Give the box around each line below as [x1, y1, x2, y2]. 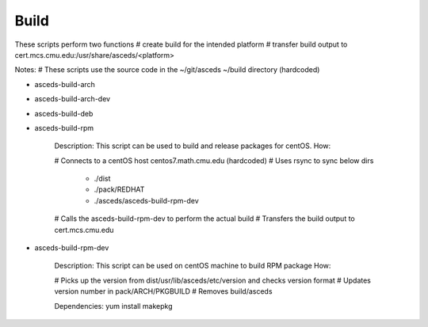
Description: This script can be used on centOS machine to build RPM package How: [54, 261, 331, 271]
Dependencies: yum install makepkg [54, 301, 173, 310]
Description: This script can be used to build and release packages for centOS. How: [54, 141, 331, 150]
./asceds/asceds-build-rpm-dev [94, 196, 200, 205]
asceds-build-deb [34, 108, 94, 118]
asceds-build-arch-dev [34, 94, 111, 104]
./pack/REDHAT [94, 184, 145, 194]
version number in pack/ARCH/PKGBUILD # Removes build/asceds [54, 287, 273, 296]
